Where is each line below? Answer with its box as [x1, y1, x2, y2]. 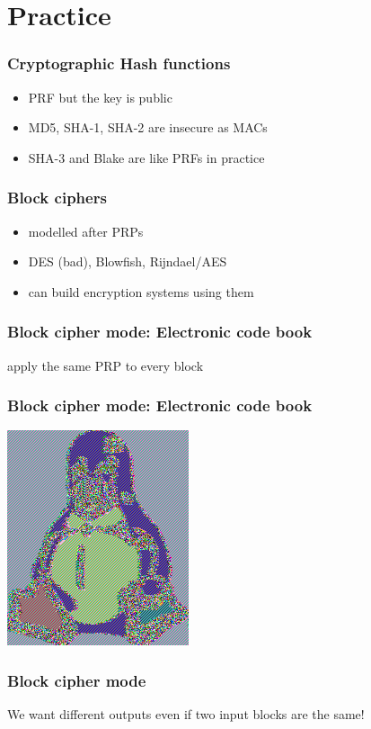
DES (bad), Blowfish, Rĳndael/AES [28, 252, 227, 271]
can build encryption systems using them [28, 282, 254, 301]
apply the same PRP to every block [7, 355, 204, 374]
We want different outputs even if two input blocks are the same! [7, 705, 365, 724]
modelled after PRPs [28, 221, 144, 240]
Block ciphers [7, 186, 107, 209]
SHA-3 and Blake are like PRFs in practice [28, 148, 265, 166]
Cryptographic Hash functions [7, 52, 231, 75]
